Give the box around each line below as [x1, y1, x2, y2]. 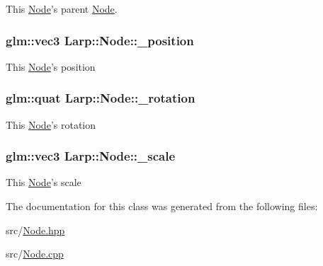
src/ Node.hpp [6, 222, 65, 237]
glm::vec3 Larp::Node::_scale [6, 147, 176, 165]
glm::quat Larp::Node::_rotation [6, 89, 195, 107]
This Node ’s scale [6, 175, 81, 190]
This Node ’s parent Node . [6, 1, 118, 16]
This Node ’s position [6, 59, 96, 74]
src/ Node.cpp [6, 246, 64, 261]
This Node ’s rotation [6, 117, 96, 132]
